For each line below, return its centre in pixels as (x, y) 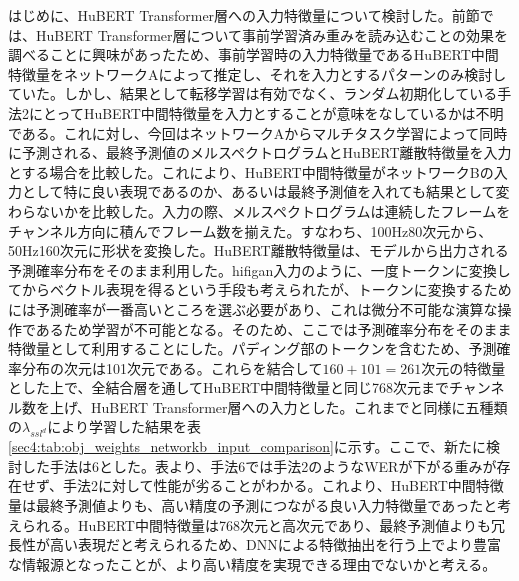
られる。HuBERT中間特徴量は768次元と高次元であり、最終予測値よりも (256, 524)
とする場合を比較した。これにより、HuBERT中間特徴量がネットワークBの (251, 171)
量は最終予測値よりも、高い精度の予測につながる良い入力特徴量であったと (253, 505)
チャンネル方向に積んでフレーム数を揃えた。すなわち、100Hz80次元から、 (250, 230)
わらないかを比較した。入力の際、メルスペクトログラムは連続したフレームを (259, 210)
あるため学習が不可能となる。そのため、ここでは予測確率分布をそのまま (273, 328)
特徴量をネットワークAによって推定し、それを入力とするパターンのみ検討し (257, 73)
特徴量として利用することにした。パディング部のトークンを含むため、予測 (252, 348)
